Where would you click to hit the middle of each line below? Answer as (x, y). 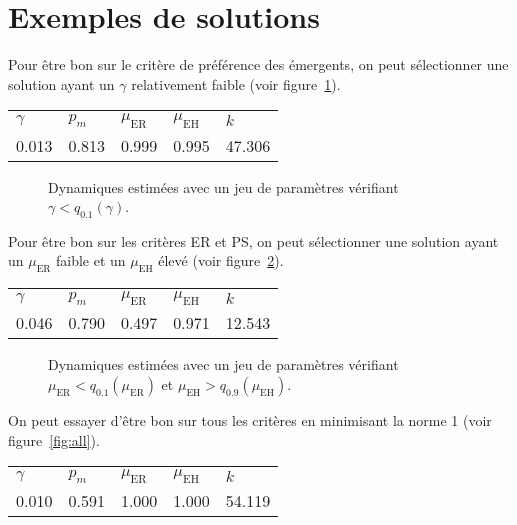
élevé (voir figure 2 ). (221, 260)
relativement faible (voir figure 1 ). (236, 83)
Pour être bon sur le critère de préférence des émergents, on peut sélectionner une (258, 64)
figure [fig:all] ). (54, 439)
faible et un (91, 260)
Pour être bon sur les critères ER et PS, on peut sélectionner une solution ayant (253, 240)
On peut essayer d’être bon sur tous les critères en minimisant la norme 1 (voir (250, 420)
